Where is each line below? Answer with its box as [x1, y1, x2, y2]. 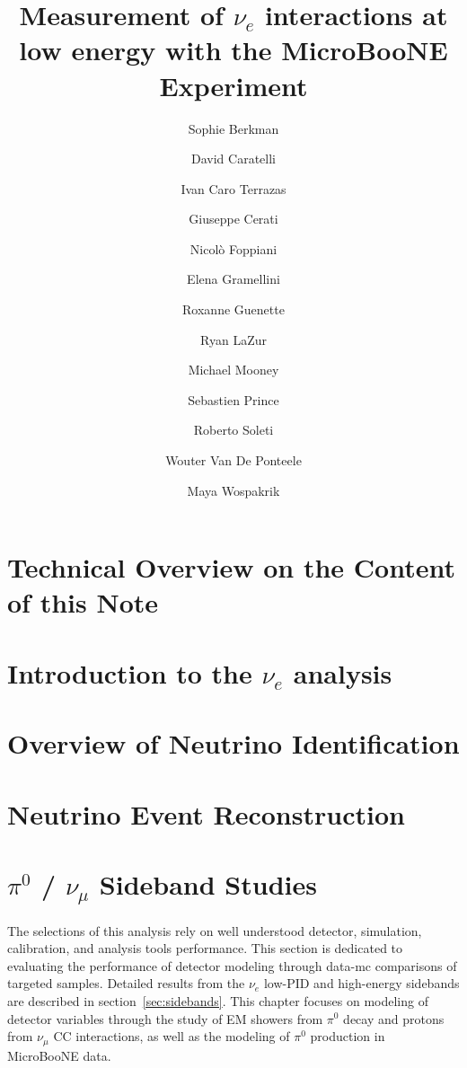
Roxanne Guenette [182, 300, 285, 319]
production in [310, 1027, 385, 1046]
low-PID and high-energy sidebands [263, 974, 460, 993]
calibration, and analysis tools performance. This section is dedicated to [7, 939, 403, 958]
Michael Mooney [188, 360, 279, 379]
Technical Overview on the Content [7, 549, 455, 586]
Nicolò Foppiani [189, 239, 278, 258]
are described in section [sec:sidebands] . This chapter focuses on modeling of [7, 991, 428, 1010]
